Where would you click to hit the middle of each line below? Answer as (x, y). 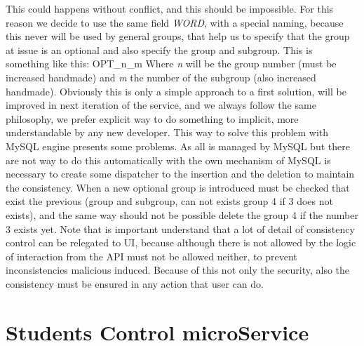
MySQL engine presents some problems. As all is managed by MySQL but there (178, 146)
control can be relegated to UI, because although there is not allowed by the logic (181, 242)
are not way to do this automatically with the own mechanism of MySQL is (168, 160)
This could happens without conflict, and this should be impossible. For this (170, 8)
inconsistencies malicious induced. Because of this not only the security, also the (178, 270)
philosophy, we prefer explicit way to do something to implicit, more (152, 118)
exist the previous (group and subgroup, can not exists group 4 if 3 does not (169, 201)
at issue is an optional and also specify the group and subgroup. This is (159, 49)
